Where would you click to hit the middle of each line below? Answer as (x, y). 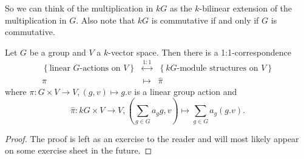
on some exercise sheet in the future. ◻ (79, 150)
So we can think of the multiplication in (79, 8)
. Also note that (106, 20)
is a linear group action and (186, 92)
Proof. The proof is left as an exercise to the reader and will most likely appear (152, 138)
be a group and (58, 52)
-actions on (100, 69)
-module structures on (218, 69)
